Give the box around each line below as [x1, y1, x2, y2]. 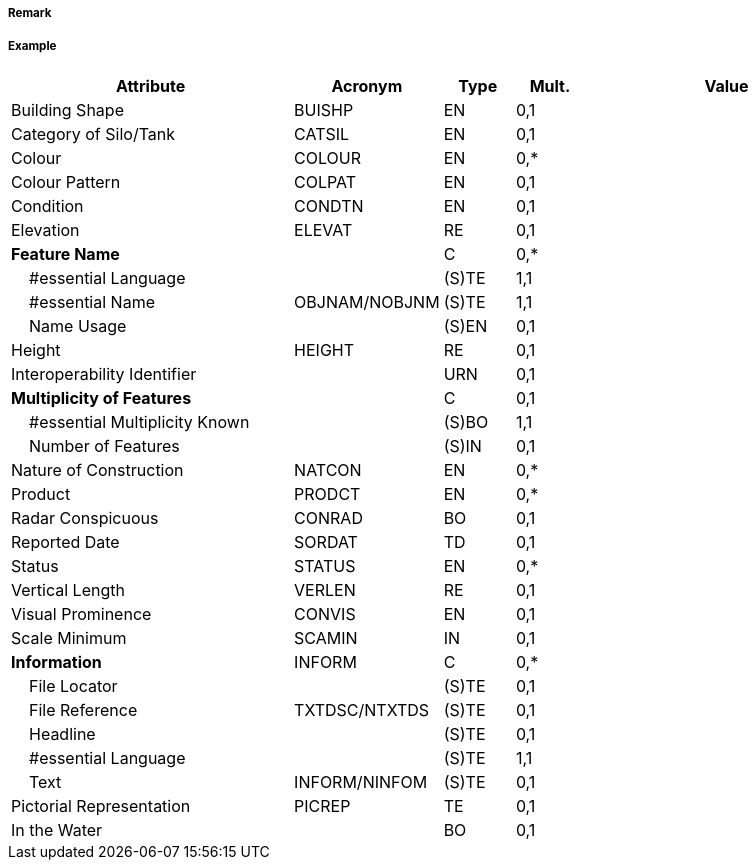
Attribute [115, 75, 186, 96]
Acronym [331, 75, 403, 96]
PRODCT [294, 483, 361, 504]
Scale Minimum [11, 627, 127, 648]
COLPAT [294, 171, 357, 192]
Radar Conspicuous [11, 507, 159, 528]
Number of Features [29, 435, 180, 456]
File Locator [29, 675, 118, 696]
